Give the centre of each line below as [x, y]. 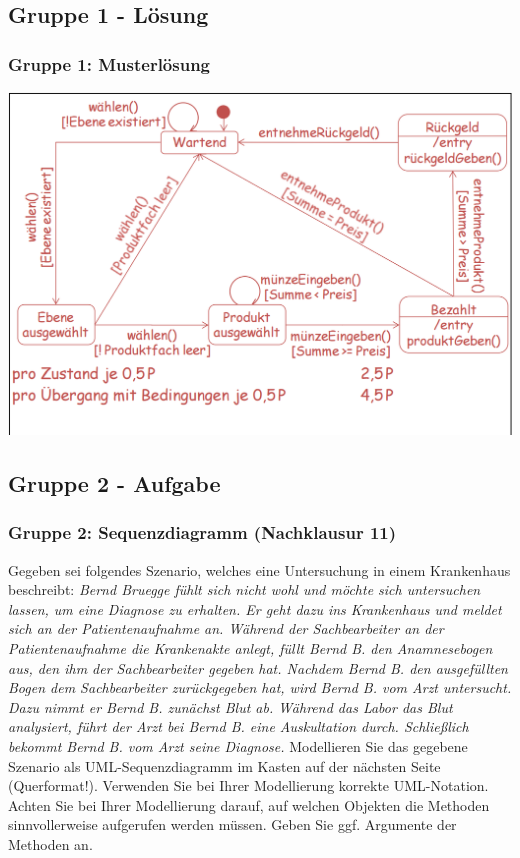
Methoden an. [50, 843]
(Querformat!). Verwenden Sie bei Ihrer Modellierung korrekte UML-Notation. [248, 785]
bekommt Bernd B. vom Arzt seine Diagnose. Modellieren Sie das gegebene [238, 745]
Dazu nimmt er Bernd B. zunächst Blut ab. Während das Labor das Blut [230, 706]
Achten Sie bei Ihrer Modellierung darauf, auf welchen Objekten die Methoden [249, 804]
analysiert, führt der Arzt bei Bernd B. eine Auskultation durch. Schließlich [238, 726]
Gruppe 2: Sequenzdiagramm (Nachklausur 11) [202, 532]
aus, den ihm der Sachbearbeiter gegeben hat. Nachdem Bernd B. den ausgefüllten [258, 667]
